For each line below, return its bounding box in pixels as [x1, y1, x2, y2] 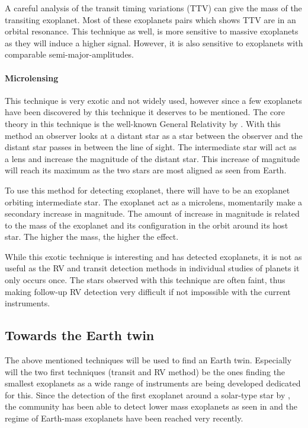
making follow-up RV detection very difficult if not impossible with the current [5, 285, 291, 297]
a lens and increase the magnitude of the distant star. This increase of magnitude [5, 152, 300, 164]
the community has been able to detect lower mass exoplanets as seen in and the [5, 400, 297, 413]
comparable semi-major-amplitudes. [5, 48, 134, 61]
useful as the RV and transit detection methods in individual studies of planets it [5, 262, 300, 274]
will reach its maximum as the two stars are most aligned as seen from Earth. [5, 164, 287, 176]
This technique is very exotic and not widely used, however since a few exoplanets [5, 94, 302, 106]
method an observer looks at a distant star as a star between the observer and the [5, 129, 303, 141]
